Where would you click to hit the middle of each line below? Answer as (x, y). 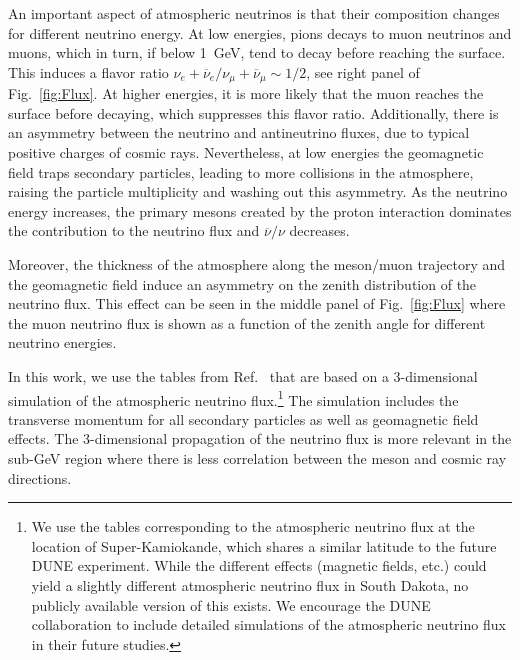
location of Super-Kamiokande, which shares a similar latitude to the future (264, 545)
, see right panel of (363, 71)
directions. (40, 477)
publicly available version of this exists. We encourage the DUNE (231, 604)
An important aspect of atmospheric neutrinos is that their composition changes (254, 13)
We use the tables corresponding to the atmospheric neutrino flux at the (253, 526)
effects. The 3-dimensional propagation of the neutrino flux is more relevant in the (260, 438)
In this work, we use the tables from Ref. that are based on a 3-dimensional (243, 375)
